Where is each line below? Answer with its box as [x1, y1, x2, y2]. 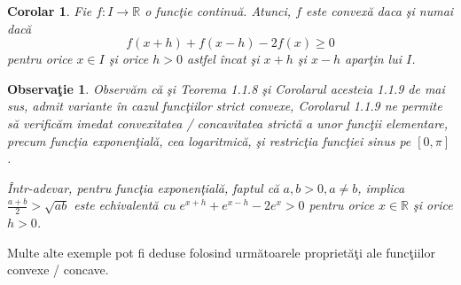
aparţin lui [345, 50, 402, 68]
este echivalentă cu [74, 196, 176, 214]
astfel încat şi [186, 50, 260, 68]
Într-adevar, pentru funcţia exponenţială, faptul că [7, 178, 279, 196]
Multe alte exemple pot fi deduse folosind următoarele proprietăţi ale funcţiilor [7, 243, 435, 261]
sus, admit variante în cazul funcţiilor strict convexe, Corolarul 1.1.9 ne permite [7, 96, 442, 115]
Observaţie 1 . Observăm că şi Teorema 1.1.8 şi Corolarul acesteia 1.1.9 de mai [7, 79, 445, 97]
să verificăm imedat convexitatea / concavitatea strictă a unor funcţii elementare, [7, 113, 449, 132]
